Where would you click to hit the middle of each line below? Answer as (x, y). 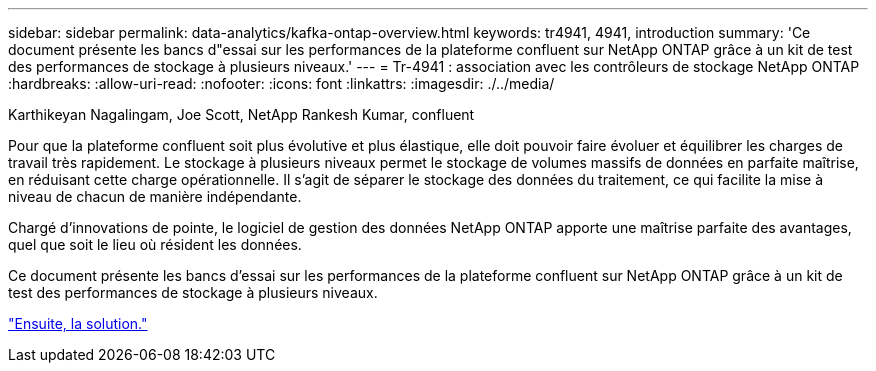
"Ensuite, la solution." (78, 323)
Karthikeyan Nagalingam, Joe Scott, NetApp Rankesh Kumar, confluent (241, 114)
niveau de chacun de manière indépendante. (155, 196)
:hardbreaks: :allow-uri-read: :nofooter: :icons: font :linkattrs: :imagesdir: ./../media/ (281, 83)
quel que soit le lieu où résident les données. (155, 244)
